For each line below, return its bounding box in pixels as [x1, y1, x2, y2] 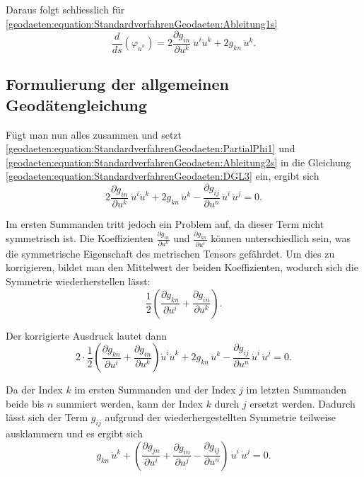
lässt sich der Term [6, 410, 88, 425]
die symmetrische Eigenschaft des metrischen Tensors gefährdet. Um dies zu [6, 246, 335, 260]
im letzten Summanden [246, 382, 347, 397]
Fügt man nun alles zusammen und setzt [6, 127, 182, 142]
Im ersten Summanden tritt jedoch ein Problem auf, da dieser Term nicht [6, 216, 324, 231]
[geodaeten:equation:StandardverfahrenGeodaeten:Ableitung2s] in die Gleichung [6, 154, 351, 169]
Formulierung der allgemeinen [6, 73, 230, 95]
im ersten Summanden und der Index [74, 382, 236, 397]
